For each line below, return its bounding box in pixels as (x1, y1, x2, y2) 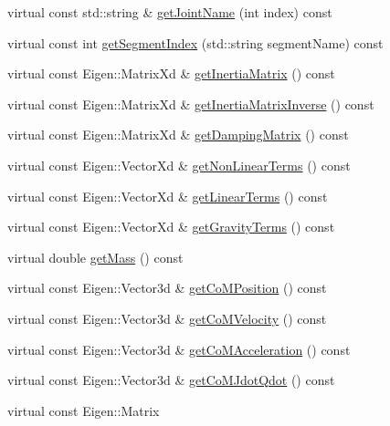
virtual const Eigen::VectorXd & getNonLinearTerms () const (7, 155, 351, 174)
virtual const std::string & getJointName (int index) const (7, 3, 332, 21)
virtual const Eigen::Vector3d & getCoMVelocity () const (7, 308, 327, 327)
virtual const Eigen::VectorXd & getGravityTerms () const (7, 217, 335, 236)
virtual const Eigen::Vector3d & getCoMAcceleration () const (7, 339, 351, 358)
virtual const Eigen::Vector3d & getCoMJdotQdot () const (7, 370, 335, 390)
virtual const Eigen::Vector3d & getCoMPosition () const (7, 278, 327, 297)
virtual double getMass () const (7, 247, 184, 266)
